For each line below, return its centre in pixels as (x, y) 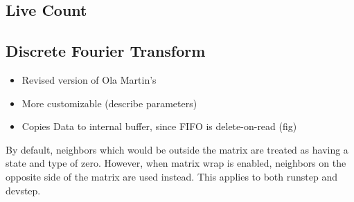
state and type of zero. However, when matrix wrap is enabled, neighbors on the (176, 163)
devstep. (23, 190)
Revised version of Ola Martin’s (89, 79)
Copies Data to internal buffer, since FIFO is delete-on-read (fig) (159, 126)
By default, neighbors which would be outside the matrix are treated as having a (177, 149)
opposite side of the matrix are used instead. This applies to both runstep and (172, 176)
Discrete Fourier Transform (106, 51)
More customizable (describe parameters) (109, 103)
